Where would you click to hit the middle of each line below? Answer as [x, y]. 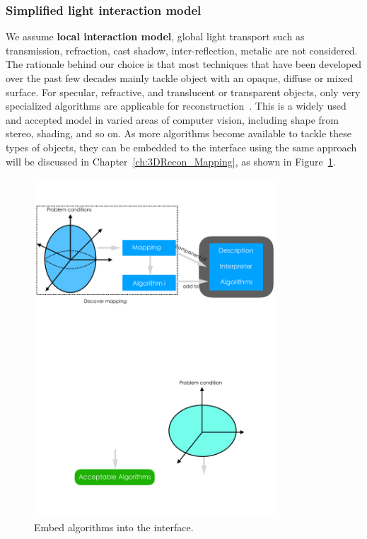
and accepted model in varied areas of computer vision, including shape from [172, 119]
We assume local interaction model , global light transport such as [155, 36]
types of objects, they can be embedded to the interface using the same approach [181, 147]
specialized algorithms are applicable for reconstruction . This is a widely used [176, 106]
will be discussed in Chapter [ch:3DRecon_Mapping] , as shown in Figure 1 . [171, 161]
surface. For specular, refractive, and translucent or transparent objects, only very [183, 92]
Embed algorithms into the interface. [114, 527]
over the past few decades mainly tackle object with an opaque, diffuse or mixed [180, 78]
